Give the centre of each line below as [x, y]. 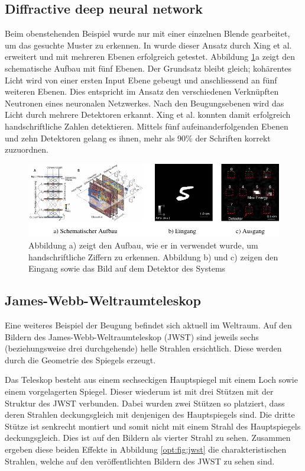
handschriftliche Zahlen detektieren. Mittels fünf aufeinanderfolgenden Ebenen [147, 126]
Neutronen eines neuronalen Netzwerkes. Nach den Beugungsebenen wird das [145, 103]
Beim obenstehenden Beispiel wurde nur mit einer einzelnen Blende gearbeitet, [147, 33]
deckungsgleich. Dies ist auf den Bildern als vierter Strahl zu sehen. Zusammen [148, 438]
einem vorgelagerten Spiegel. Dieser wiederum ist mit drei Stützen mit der [139, 391]
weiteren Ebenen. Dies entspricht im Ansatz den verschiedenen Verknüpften [142, 91]
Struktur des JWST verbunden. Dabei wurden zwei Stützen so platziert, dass [145, 403]
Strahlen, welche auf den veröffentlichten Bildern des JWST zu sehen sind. [140, 461]
